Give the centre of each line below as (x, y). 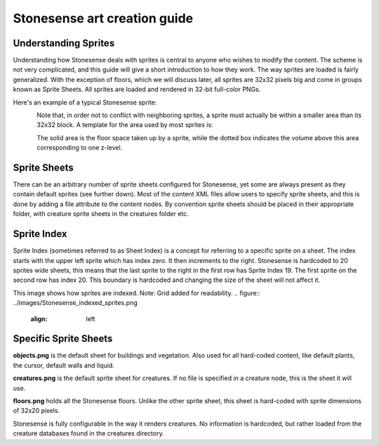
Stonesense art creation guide (103, 18)
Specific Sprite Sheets (63, 339)
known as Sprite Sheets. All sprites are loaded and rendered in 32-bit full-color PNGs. (137, 89)
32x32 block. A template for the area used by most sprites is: (125, 125)
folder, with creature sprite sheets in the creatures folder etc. (101, 214)
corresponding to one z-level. (80, 148)
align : (39, 318)
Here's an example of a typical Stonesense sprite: (85, 102)
